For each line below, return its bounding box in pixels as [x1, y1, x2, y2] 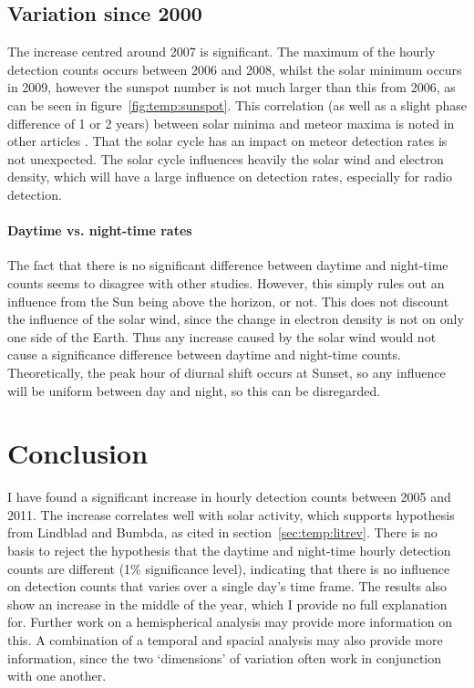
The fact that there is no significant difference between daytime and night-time [7, 255, 448, 275]
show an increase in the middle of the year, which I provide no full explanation [7, 594, 448, 613]
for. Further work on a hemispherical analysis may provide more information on [7, 612, 453, 631]
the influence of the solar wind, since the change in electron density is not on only [7, 309, 464, 328]
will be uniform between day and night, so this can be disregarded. [7, 380, 381, 400]
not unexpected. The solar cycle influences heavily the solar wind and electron [7, 149, 444, 168]
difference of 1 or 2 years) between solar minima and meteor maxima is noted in [7, 113, 455, 132]
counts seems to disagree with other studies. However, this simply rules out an [7, 273, 445, 292]
